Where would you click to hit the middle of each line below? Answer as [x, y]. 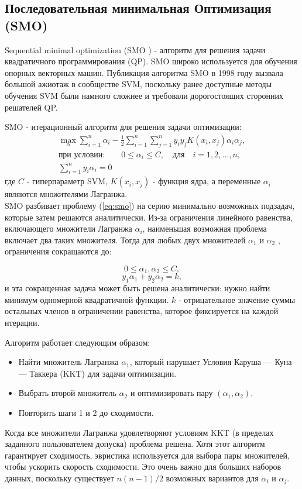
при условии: [82, 155]
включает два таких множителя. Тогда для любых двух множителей [125, 240]
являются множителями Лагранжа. [66, 194]
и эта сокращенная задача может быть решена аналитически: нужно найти [138, 288]
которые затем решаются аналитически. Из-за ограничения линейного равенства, [149, 217]
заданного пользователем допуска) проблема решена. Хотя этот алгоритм [135, 444]
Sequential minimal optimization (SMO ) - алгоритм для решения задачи [135, 49]
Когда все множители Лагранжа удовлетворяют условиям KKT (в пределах [139, 432]
